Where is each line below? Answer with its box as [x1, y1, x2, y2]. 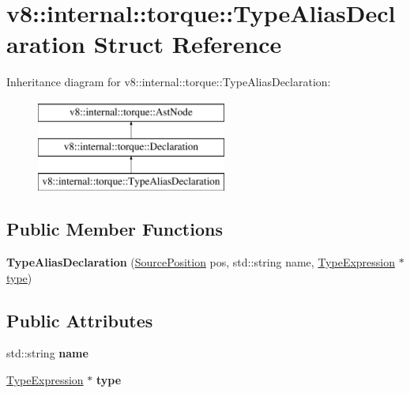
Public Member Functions [6, 217, 223, 241]
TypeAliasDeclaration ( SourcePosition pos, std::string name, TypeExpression [6, 254, 396, 270]
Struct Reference [93, 28, 282, 60]
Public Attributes [6, 308, 153, 332]
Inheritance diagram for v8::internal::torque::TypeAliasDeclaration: [6, 74, 331, 90]
